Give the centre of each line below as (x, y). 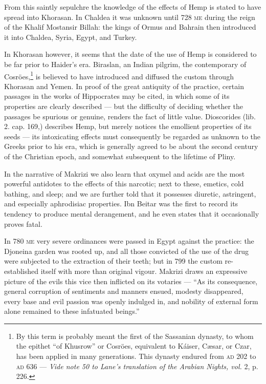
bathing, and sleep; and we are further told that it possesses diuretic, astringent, (130, 193)
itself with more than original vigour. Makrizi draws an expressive (144, 271)
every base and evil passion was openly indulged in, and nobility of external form (131, 301)
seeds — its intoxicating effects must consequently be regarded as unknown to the (132, 136)
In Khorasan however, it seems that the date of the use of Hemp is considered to (130, 54)
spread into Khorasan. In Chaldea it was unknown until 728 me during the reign (130, 17)
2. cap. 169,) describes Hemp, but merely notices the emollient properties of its (128, 126)
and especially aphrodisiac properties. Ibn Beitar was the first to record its (121, 204)
